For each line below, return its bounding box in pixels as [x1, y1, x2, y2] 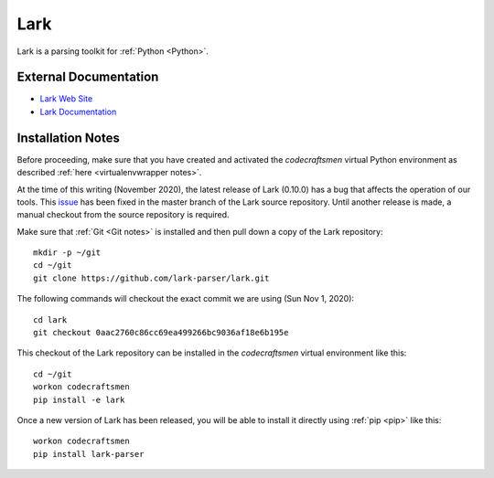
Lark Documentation [39, 106, 117, 117]
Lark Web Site [39, 93, 93, 104]
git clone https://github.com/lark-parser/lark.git [33, 272, 270, 283]
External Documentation [16, 69, 159, 85]
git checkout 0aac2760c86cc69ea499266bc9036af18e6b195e [33, 327, 289, 338]
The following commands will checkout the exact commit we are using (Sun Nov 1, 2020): [16, 293, 355, 304]
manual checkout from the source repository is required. [16, 209, 230, 220]
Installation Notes [16, 130, 121, 145]
